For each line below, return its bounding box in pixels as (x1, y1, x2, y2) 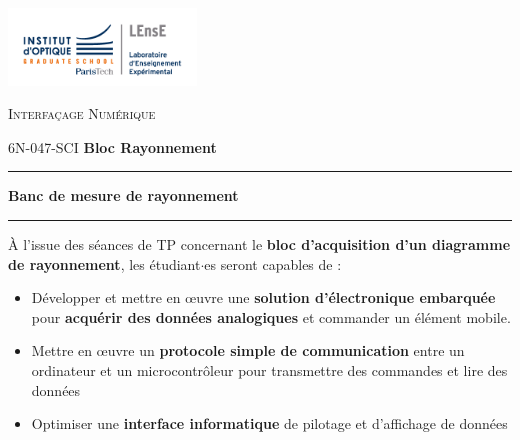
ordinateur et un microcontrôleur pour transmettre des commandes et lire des (31, 359, 508, 380)
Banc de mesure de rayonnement (8, 185, 239, 206)
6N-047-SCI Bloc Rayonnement (8, 136, 217, 157)
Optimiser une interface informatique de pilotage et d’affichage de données (31, 413, 508, 434)
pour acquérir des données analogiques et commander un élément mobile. (31, 306, 511, 327)
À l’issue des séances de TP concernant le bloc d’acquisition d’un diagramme (8, 234, 511, 254)
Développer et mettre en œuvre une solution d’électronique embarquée (31, 287, 496, 308)
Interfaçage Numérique (8, 103, 156, 124)
